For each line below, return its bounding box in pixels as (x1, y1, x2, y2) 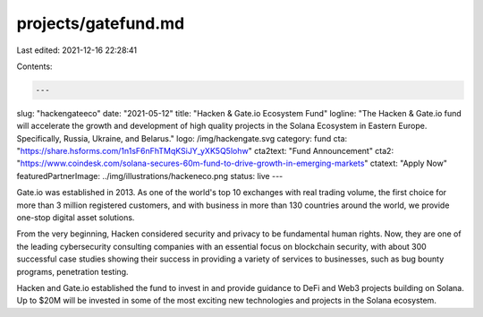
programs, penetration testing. (16, 266, 129, 277)
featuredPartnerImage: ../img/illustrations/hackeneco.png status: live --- (16, 170, 284, 181)
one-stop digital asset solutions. (16, 212, 135, 223)
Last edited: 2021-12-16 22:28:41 (16, 45, 138, 56)
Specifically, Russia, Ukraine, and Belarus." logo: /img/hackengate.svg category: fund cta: (16, 133, 348, 143)
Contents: (16, 61, 53, 72)
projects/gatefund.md (16, 13, 185, 33)
